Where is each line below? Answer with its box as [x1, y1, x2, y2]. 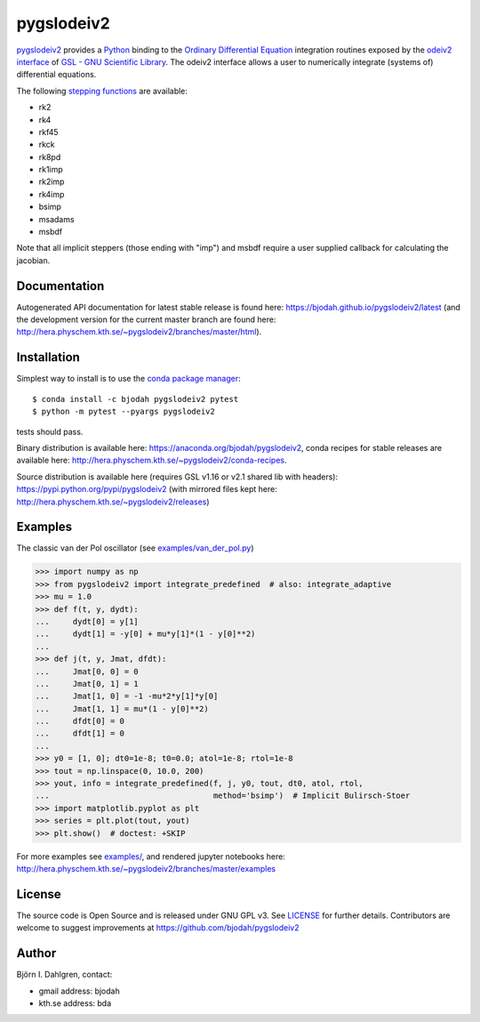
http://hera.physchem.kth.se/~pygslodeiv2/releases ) [16, 496, 210, 507]
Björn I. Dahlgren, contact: [16, 970, 113, 980]
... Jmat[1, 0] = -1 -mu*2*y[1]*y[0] [35, 691, 219, 702]
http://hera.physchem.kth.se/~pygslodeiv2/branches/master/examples [16, 863, 276, 873]
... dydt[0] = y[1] [35, 616, 140, 626]
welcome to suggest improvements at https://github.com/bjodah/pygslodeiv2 [16, 922, 300, 933]
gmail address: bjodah [38, 986, 120, 996]
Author [16, 946, 57, 961]
